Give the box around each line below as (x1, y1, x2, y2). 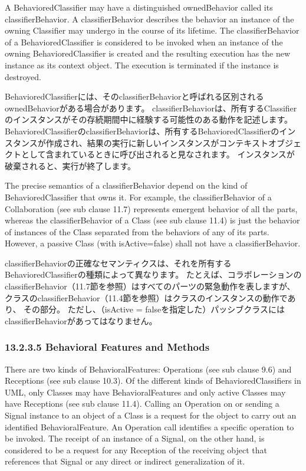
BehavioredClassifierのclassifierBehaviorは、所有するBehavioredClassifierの (5, 124, 279, 137)
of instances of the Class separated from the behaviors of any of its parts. (5, 225, 269, 238)
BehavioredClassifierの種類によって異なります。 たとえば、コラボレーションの (5, 268, 302, 281)
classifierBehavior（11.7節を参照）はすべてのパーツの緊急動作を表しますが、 (5, 280, 295, 292)
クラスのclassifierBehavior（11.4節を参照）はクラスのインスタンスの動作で (5, 291, 288, 304)
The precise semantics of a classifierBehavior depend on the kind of (5, 179, 248, 192)
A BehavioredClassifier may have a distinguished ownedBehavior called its (5, 1, 273, 13)
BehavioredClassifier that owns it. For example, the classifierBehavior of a (5, 190, 272, 203)
